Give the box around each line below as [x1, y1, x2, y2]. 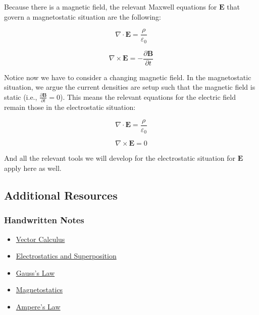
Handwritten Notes [4, 214, 84, 226]
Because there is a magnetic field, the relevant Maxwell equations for [4, 2, 217, 12]
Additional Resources [4, 187, 118, 203]
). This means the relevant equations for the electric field [60, 91, 236, 102]
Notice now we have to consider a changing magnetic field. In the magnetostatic [4, 72, 251, 82]
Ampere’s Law [16, 301, 61, 311]
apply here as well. [4, 162, 62, 173]
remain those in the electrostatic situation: [4, 102, 136, 112]
